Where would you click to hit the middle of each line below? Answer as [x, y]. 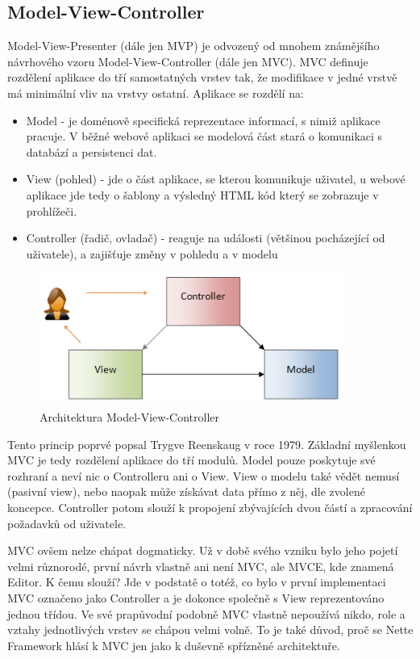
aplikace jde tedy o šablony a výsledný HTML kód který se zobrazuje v [202, 194]
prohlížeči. [52, 210]
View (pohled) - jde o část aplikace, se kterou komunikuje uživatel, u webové [216, 179]
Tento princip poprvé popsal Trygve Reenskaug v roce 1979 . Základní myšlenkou [207, 444]
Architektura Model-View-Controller [130, 417]
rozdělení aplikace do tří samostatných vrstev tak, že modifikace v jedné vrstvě [202, 77]
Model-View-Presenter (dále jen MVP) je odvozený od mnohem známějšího [193, 46]
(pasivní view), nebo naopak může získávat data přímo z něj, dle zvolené [186, 491]
